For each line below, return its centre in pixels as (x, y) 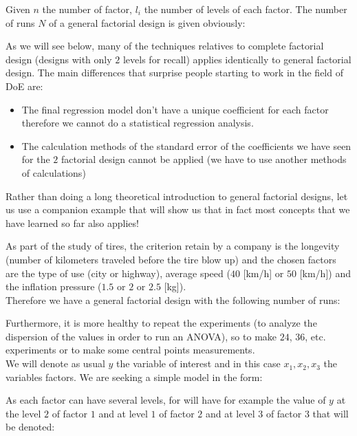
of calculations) (54, 172)
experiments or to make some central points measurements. (130, 350)
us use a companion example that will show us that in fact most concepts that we (178, 209)
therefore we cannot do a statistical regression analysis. (138, 123)
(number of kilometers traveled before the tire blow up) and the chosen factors (171, 259)
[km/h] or (263, 273)
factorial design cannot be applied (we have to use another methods (204, 159)
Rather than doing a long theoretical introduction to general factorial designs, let (177, 196)
